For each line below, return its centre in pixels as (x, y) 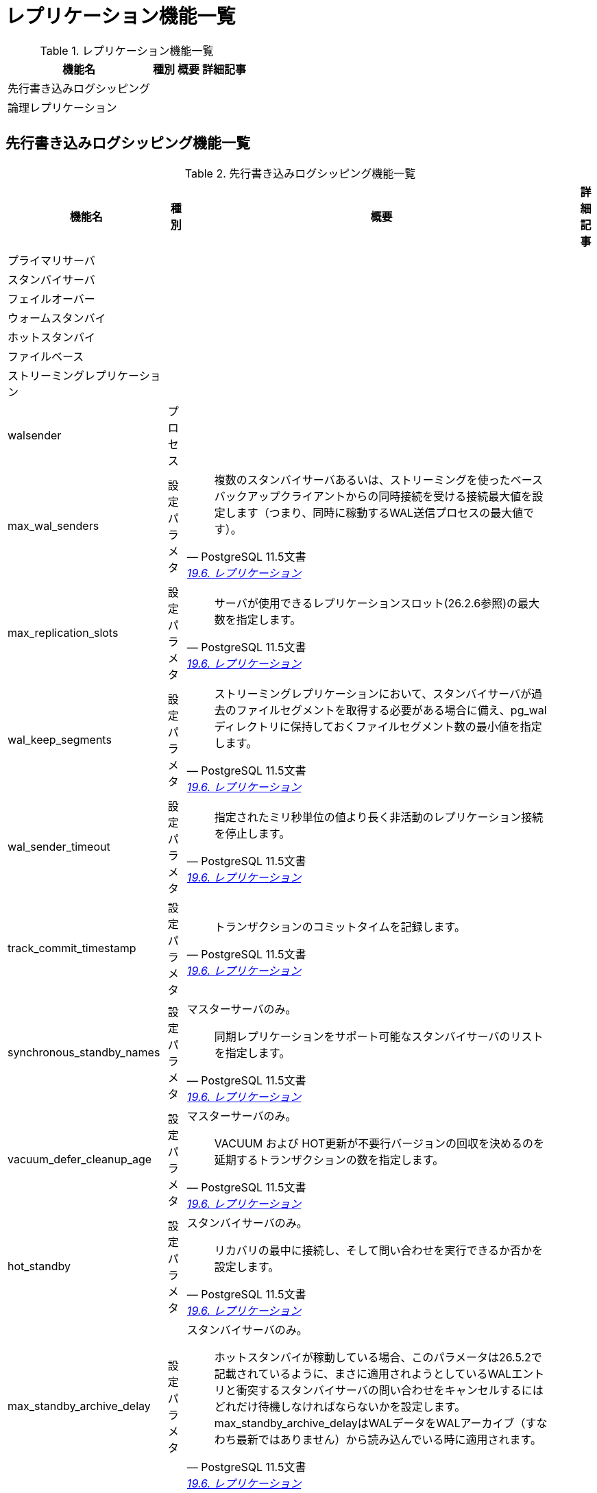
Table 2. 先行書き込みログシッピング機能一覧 (300, 173)
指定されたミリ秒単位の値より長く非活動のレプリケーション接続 (379, 817)
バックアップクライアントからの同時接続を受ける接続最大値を (373, 496)
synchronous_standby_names (84, 1052)
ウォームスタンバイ (57, 318)
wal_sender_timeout (59, 846)
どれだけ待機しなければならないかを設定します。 (340, 1406)
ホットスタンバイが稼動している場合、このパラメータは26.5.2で (378, 1357)
